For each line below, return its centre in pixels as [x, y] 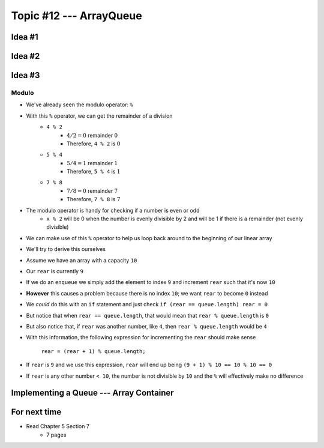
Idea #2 [25, 56]
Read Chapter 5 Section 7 [58, 426]
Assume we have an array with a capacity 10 [82, 260]
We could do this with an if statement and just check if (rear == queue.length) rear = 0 [147, 304]
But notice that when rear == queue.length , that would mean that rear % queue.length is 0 [148, 315]
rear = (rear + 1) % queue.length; [94, 351]
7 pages [56, 435]
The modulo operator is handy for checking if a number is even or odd [113, 210]
